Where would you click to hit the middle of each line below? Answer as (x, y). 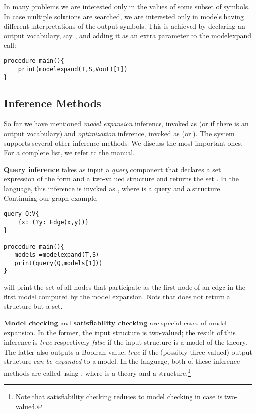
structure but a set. (33, 306)
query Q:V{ (22, 214)
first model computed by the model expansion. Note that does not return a (117, 296)
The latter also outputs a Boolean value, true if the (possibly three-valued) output (128, 351)
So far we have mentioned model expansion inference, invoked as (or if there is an (126, 124)
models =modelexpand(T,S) (57, 255)
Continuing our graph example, (51, 198)
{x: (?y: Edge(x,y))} (53, 222)
